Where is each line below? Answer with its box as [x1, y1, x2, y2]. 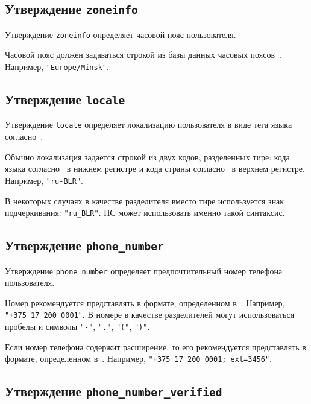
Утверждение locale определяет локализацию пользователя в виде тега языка [5, 118, 292, 131]
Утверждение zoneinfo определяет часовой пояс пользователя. [5, 28, 236, 40]
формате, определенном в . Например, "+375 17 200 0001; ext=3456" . [5, 352, 272, 365]
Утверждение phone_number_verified [5, 382, 222, 400]
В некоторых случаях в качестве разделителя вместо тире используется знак [5, 194, 284, 207]
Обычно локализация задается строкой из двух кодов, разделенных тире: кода [5, 150, 290, 163]
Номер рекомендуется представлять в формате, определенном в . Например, [5, 296, 285, 309]
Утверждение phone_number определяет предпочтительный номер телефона [5, 264, 283, 277]
